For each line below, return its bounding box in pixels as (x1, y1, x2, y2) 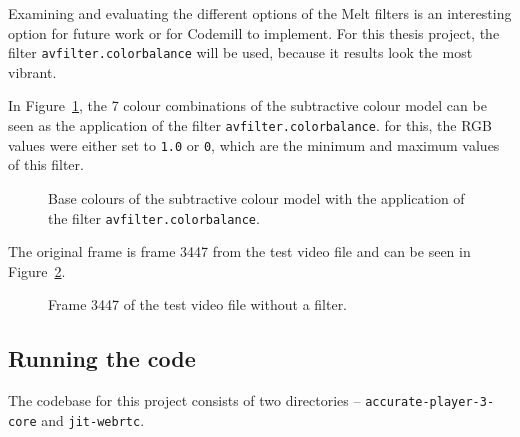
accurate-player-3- (365, 395, 495, 410)
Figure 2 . (8, 260, 66, 281)
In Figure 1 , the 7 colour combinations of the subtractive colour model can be (8, 95, 487, 116)
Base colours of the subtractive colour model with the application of (48, 187, 465, 208)
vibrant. (8, 61, 57, 82)
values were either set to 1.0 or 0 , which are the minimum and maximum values (8, 134, 500, 155)
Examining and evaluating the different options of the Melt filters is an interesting (8, 3, 512, 23)
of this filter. (8, 154, 84, 175)
